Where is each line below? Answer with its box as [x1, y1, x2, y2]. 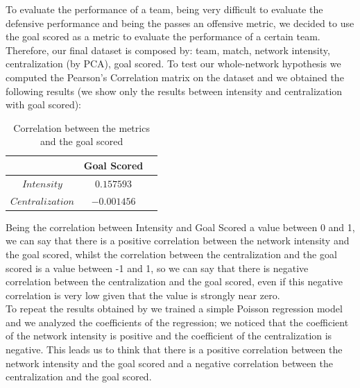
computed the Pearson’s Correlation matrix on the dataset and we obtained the [6, 69, 344, 84]
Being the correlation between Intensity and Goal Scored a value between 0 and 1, [6, 219, 355, 234]
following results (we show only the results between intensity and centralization [6, 83, 343, 98]
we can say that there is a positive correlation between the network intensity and [6, 233, 350, 248]
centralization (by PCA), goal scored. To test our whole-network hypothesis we [6, 56, 341, 71]
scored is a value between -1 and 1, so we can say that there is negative [6, 260, 309, 275]
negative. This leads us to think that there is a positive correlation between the [6, 342, 343, 357]
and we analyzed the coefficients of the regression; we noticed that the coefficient [6, 314, 349, 329]
